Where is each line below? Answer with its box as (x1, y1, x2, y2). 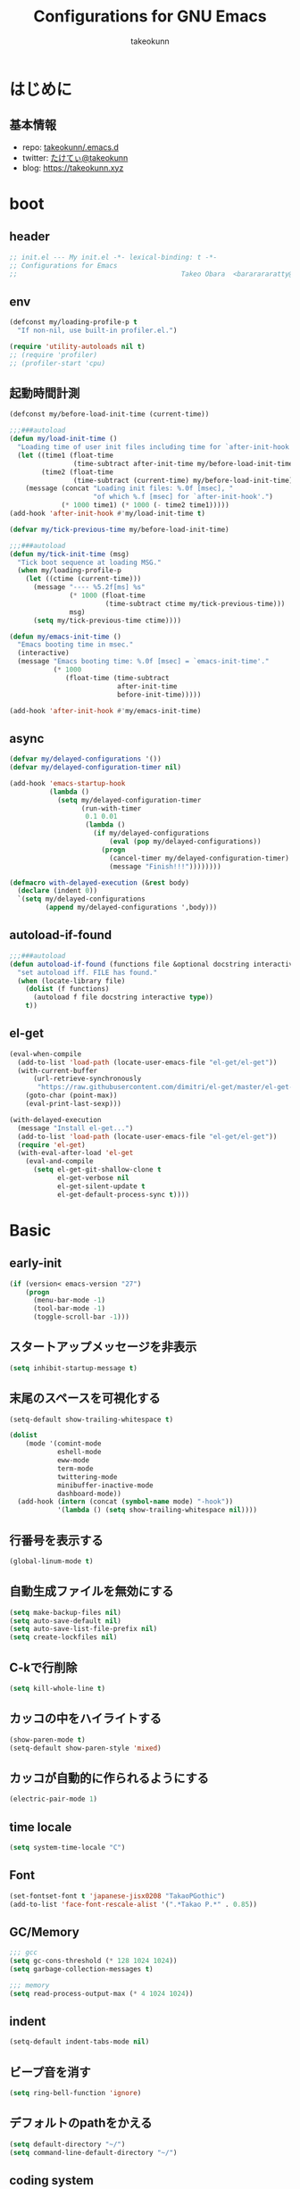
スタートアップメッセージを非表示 (9, 1339, 197, 1354)
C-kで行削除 (9, 1660, 78, 1675)
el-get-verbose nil (56, 1174, 129, 1183)
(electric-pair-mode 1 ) (9, 1794, 98, 1804)
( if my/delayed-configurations (93, 828, 210, 838)
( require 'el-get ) (17, 1140, 87, 1149)
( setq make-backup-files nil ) (9, 1608, 122, 1617)
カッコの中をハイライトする (9, 1711, 162, 1727)
